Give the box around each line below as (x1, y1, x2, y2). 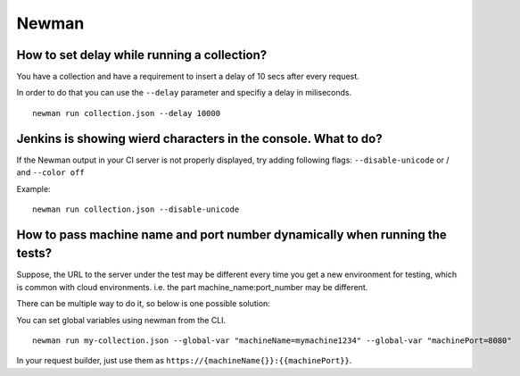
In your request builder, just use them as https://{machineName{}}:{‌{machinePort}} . (16, 355, 352, 366)
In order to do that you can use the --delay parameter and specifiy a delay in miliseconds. (16, 88, 352, 98)
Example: (16, 183, 51, 194)
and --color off (16, 167, 85, 178)
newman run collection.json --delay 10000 (32, 108, 221, 118)
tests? (16, 246, 53, 261)
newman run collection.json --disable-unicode (32, 204, 240, 214)
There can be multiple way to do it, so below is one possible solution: (16, 298, 271, 309)
